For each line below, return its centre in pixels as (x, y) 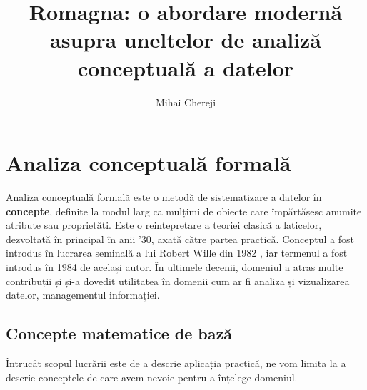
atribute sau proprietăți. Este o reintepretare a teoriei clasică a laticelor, (164, 225)
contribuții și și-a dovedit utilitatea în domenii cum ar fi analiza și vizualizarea (178, 281)
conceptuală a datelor (186, 67)
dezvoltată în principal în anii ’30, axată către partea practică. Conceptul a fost (180, 238)
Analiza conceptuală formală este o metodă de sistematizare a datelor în (164, 197)
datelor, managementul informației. (83, 295)
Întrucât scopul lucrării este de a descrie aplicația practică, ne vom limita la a (176, 363)
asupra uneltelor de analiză (186, 40)
